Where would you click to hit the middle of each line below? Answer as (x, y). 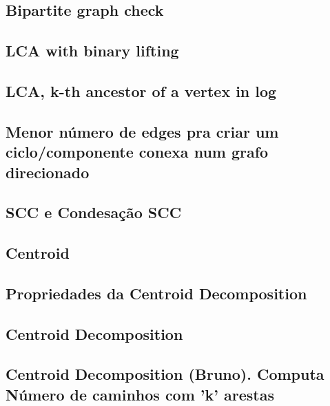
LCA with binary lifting (92, 51)
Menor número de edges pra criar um (142, 131)
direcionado (48, 172)
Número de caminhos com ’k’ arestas (140, 394)
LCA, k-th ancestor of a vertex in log (141, 90)
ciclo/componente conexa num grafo (137, 152)
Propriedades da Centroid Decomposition (156, 293)
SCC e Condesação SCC (94, 212)
